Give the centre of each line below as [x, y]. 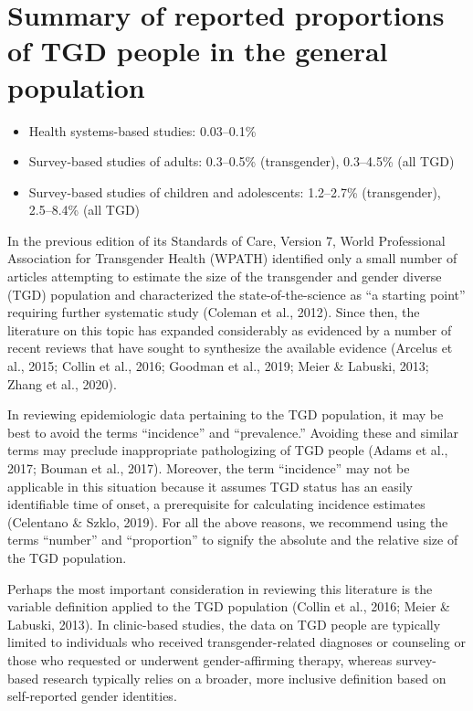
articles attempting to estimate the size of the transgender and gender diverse [225, 276]
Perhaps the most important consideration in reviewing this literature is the [220, 588]
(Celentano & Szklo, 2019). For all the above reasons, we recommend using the [228, 521]
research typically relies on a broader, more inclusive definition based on [244, 678]
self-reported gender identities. [92, 696]
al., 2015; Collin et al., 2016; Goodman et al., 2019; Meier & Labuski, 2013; [218, 366]
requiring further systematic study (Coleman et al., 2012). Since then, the [214, 312]
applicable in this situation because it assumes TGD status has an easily [210, 486]
